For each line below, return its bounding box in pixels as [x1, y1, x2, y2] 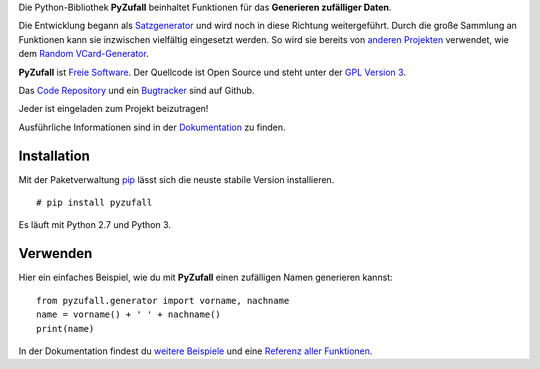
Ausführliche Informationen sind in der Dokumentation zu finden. [18, 121, 286, 133]
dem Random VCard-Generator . [18, 48, 149, 60]
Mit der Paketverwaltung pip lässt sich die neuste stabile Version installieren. [18, 173, 335, 185]
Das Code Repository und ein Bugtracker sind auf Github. [18, 84, 255, 96]
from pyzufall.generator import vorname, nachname [36, 295, 290, 306]
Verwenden [18, 245, 93, 262]
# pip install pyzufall [36, 197, 153, 209]
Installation [18, 147, 90, 164]
